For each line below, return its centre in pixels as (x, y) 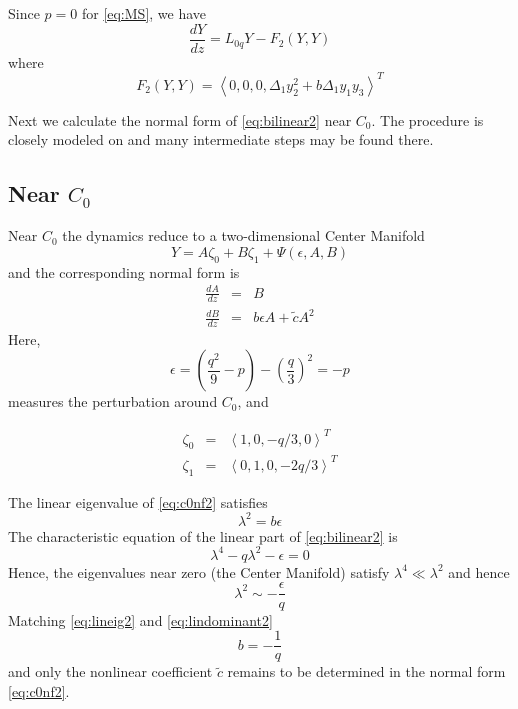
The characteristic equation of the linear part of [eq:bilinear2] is (203, 535)
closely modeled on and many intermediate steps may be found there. (221, 139)
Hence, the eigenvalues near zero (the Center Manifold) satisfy (199, 571)
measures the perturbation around (113, 401)
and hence (479, 571)
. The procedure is (427, 119)
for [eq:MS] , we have (144, 13)
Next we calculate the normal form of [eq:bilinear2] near (180, 119)
